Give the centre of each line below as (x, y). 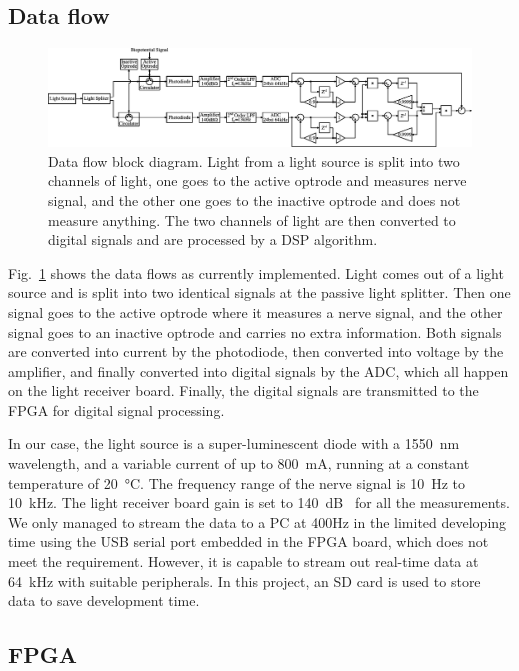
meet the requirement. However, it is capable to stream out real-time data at (243, 561)
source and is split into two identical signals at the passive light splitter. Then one (259, 292)
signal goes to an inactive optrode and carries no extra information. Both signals (255, 331)
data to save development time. (104, 600)
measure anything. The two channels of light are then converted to (252, 219)
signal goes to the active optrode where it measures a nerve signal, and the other (255, 311)
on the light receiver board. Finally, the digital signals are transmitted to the (243, 390)
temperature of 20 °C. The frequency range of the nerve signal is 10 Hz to (237, 482)
